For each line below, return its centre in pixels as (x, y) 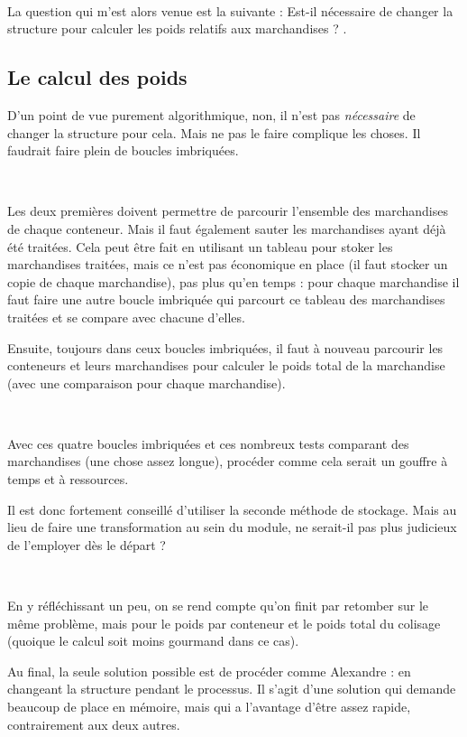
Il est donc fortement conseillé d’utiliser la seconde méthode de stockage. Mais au (232, 509)
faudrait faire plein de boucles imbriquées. (123, 150)
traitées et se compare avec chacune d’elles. (126, 317)
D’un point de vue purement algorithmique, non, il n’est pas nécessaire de (211, 114)
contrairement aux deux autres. (94, 724)
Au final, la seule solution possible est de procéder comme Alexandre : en (209, 671)
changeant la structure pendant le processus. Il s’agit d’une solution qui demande (232, 689)
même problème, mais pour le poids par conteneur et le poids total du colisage (224, 623)
